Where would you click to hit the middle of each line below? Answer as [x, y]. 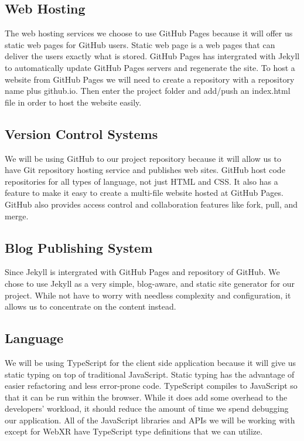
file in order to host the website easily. [73, 102]
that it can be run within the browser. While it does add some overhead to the [146, 397]
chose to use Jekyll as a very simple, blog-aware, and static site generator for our [150, 283]
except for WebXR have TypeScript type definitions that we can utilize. [134, 431]
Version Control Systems [81, 133]
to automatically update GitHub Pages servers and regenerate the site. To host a [150, 67]
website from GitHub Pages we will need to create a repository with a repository [150, 79]
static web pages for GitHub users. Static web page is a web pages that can [140, 44]
